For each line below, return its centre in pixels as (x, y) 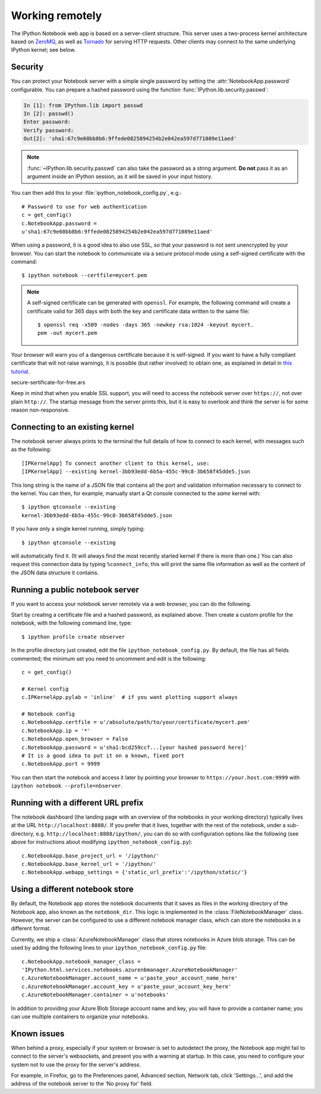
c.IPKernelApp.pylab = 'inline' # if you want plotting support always (130, 697)
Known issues (38, 1034)
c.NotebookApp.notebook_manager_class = (81, 961)
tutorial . (20, 371)
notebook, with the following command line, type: (71, 623)
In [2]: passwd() (49, 114)
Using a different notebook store (72, 889)
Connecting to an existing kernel (73, 427)
